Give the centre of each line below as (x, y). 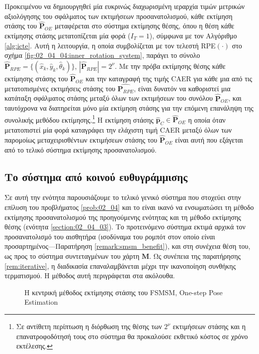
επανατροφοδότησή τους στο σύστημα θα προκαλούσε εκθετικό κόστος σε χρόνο (132, 336)
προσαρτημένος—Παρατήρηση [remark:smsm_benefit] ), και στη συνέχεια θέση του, (128, 246)
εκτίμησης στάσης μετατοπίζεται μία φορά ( (68, 35)
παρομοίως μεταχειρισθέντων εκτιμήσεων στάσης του (81, 140)
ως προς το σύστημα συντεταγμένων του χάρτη (72, 256)
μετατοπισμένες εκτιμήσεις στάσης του (60, 88)
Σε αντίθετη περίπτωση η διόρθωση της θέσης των (89, 326)
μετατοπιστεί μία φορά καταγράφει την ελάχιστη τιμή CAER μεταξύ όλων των (118, 130)
